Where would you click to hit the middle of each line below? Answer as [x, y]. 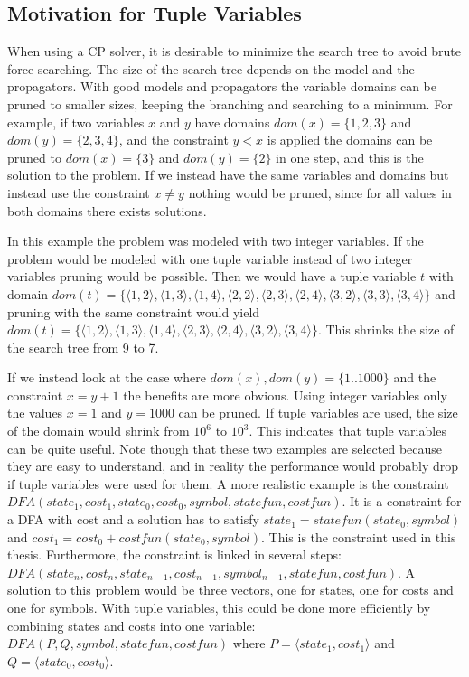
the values [35, 413]
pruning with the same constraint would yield [134, 311]
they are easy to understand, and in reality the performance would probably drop [233, 466]
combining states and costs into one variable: [131, 625]
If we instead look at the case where [107, 377]
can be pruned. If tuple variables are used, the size [318, 413]
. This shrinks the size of [386, 329]
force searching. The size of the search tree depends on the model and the [211, 68]
